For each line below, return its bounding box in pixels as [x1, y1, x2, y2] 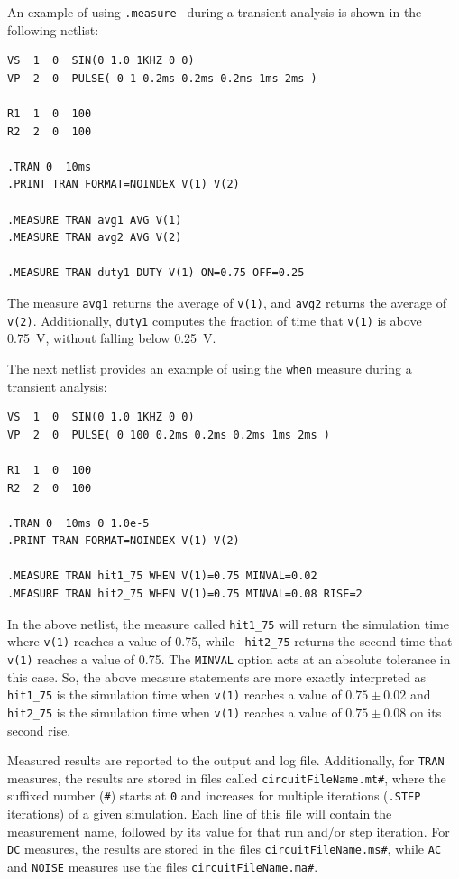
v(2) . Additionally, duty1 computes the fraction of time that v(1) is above [7, 310, 422, 329]
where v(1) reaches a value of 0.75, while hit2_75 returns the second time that [7, 632, 453, 651]
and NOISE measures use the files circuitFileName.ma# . [7, 856, 318, 875]
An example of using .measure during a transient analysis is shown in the [7, 3, 422, 21]
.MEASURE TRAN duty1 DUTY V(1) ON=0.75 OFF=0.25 [7, 266, 305, 280]
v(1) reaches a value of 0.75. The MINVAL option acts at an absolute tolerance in [7, 649, 451, 668]
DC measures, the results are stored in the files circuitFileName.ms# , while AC [7, 839, 442, 858]
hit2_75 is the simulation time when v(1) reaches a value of [7, 702, 342, 721]
